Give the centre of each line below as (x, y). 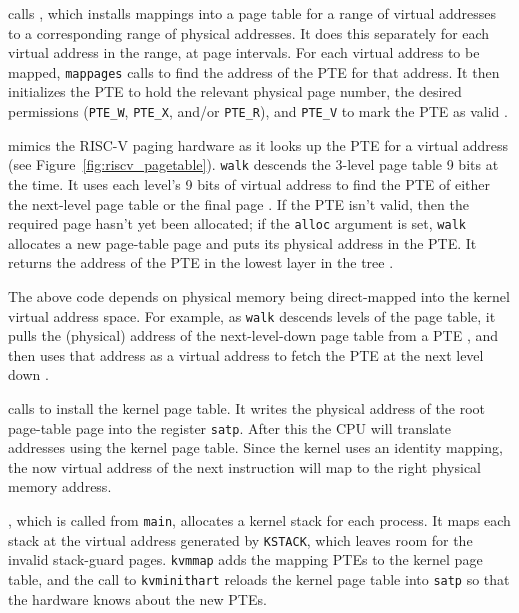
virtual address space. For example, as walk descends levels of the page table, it (252, 315)
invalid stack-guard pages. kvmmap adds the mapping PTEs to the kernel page (245, 559)
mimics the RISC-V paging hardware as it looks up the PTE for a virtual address (258, 144)
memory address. (60, 486)
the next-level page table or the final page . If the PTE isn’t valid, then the (238, 203)
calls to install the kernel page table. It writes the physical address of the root (246, 408)
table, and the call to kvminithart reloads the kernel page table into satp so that (259, 579)
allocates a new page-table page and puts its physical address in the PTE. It (242, 242)
